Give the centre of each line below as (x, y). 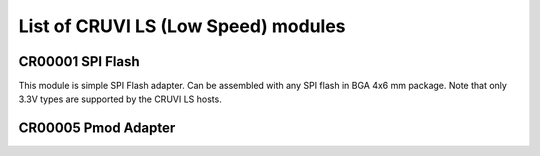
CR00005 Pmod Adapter (97, 128)
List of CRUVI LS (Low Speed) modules (182, 26)
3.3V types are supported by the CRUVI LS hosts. (120, 99)
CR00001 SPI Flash (79, 61)
